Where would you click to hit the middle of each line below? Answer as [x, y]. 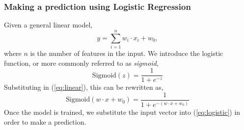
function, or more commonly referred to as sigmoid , [81, 63]
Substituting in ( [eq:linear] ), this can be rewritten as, [84, 87]
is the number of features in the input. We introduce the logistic [127, 53]
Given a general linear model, [48, 25]
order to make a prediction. [45, 121]
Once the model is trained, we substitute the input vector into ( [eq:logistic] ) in [122, 112]
